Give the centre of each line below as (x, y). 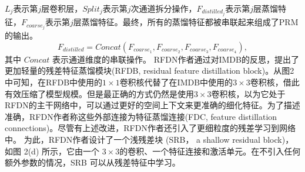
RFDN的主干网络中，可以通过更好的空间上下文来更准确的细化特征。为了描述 (152, 105)
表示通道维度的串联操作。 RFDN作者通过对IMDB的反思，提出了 (176, 59)
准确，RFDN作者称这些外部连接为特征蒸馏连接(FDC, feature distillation (141, 116)
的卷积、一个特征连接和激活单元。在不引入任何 (210, 151)
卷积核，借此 (275, 82)
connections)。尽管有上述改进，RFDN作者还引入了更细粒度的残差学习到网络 (150, 128)
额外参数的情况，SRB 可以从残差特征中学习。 (93, 162)
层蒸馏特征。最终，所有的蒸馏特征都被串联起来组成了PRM (186, 22)
